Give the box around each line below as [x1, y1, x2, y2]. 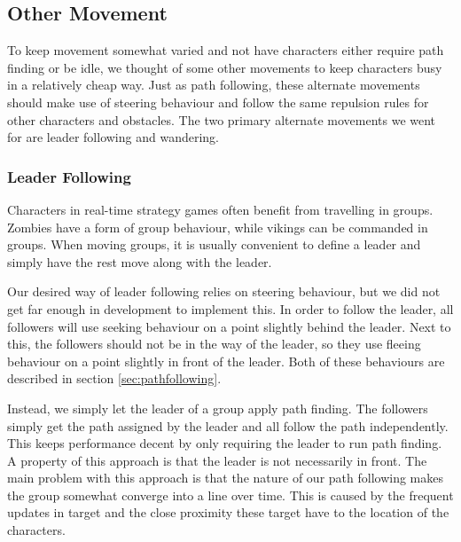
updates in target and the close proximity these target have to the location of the [7, 503, 449, 522]
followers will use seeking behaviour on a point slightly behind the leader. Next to [7, 317, 451, 335]
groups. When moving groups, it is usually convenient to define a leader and [7, 235, 421, 254]
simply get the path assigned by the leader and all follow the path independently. [7, 416, 449, 435]
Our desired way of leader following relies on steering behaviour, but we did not [7, 282, 441, 301]
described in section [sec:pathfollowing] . [7, 369, 222, 388]
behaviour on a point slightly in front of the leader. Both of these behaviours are [7, 351, 445, 370]
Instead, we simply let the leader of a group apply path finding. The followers [7, 398, 428, 417]
